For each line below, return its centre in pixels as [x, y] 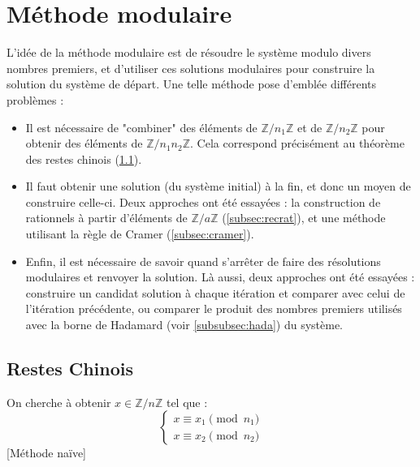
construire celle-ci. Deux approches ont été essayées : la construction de [203, 201]
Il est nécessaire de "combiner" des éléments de [141, 127]
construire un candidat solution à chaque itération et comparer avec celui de [215, 292]
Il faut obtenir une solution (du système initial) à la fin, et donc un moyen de [218, 186]
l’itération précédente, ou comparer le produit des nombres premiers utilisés [214, 308]
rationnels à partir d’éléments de [106, 218]
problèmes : [35, 99]
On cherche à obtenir [59, 402]
